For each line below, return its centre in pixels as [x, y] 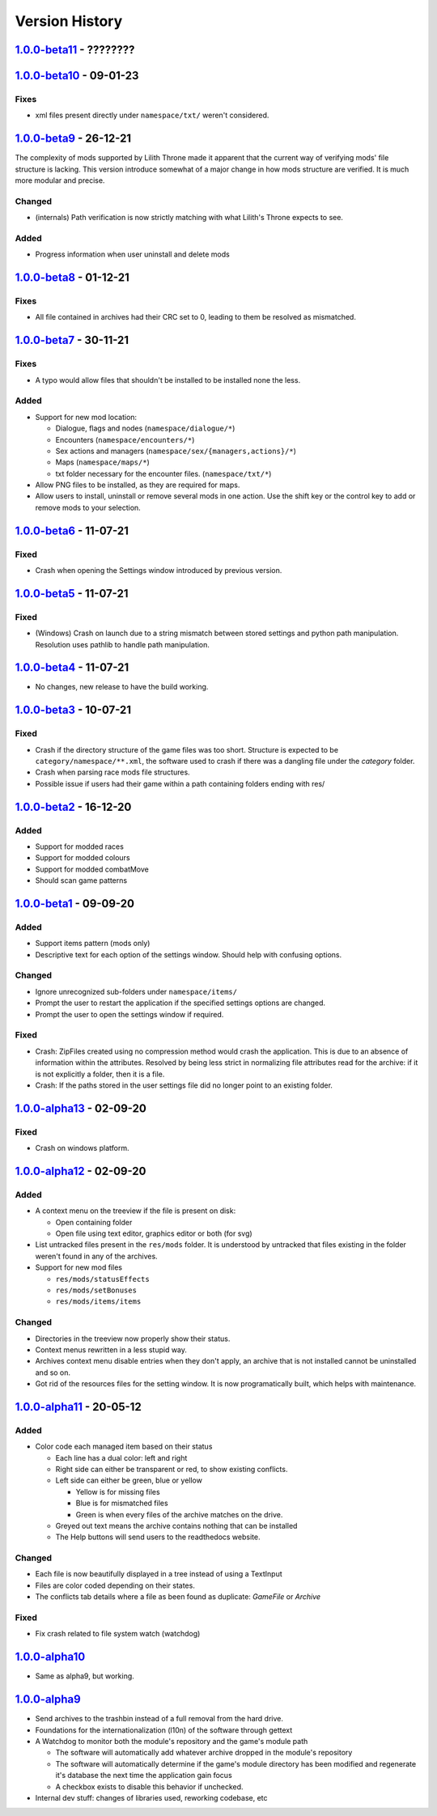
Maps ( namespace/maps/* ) [102, 462]
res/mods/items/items [98, 1302]
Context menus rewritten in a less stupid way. [111, 1349]
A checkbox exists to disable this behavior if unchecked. [149, 1786]
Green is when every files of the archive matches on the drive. [179, 1514]
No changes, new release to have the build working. [122, 687]
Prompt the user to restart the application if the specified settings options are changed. [180, 1003]
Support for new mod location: [86, 417]
